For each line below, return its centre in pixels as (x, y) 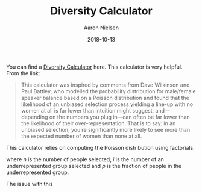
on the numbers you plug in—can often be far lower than (119, 117)
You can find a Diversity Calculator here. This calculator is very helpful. (94, 67)
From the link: (23, 73)
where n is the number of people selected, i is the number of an (85, 159)
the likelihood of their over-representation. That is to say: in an (98, 123)
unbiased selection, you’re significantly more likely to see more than (106, 129)
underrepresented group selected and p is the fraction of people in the (94, 166)
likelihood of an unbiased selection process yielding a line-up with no (107, 104)
